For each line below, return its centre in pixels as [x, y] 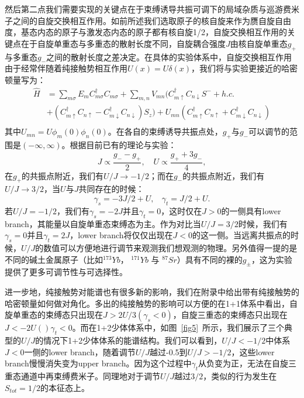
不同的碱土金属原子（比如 [54, 259]
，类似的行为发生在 [240, 376]
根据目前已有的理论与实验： [123, 145]
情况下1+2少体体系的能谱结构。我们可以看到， [133, 340]
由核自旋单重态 [259, 43]
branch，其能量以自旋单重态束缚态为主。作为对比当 [103, 223]
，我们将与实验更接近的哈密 [244, 68]
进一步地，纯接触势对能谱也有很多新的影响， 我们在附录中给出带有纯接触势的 [152, 292]
